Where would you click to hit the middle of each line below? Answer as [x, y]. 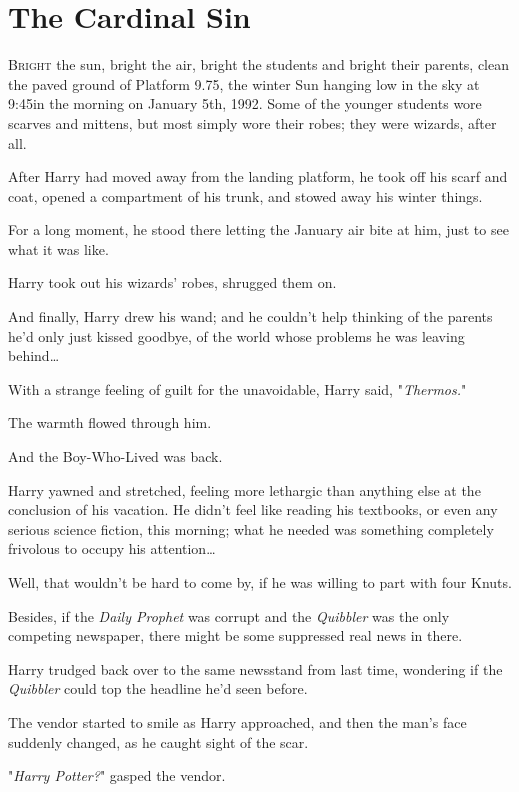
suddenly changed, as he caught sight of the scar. [158, 741]
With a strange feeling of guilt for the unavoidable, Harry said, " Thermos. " [237, 388]
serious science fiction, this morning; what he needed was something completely [251, 528]
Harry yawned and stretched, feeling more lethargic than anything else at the [244, 489]
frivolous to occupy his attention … [112, 548]
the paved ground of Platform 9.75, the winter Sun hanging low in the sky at [244, 83]
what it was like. [58, 248]
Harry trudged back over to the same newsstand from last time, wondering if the [255, 668]
